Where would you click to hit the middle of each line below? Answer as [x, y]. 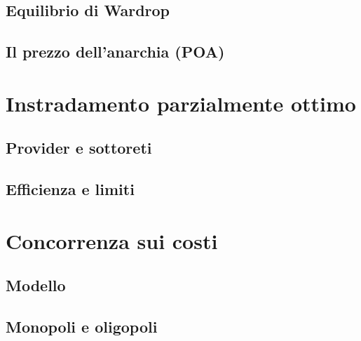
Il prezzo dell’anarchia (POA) [115, 52]
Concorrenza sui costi [112, 240]
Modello [36, 285]
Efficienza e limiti [70, 189]
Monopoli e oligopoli [82, 327]
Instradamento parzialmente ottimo [181, 103]
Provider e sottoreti [79, 148]
